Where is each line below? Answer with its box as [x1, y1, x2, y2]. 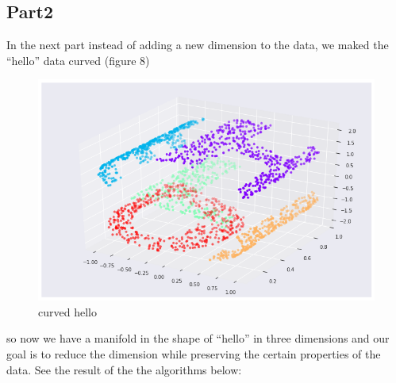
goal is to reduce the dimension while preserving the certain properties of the [6, 345, 381, 362]
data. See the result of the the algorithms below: [6, 361, 242, 377]
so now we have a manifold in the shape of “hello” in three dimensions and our [6, 330, 390, 347]
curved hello [38, 303, 97, 320]
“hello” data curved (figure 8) [6, 52, 150, 68]
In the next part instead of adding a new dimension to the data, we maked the [6, 36, 389, 53]
